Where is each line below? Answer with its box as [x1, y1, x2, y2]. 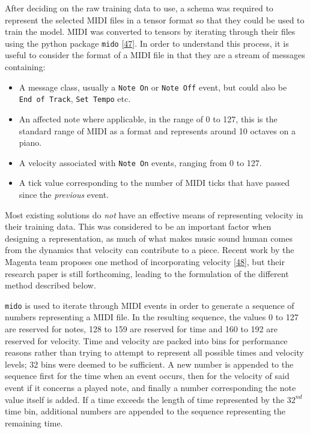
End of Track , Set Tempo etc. [19, 92, 131, 105]
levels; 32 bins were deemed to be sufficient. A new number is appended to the [5, 357, 294, 370]
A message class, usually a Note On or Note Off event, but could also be [19, 80, 287, 93]
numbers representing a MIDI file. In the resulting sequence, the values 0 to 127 [5, 311, 299, 323]
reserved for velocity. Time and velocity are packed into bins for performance [5, 334, 288, 347]
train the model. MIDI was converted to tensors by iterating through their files [5, 25, 296, 38]
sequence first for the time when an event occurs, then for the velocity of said [5, 369, 290, 382]
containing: [5, 61, 46, 73]
